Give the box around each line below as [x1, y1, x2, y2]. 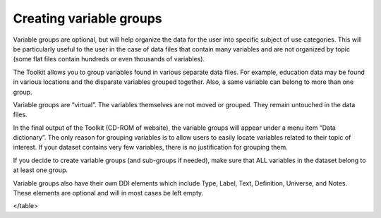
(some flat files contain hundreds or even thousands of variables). [13, 55, 205, 63]
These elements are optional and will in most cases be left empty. [13, 189, 204, 198]
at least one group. [13, 166, 68, 174]
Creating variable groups [13, 11, 162, 26]
